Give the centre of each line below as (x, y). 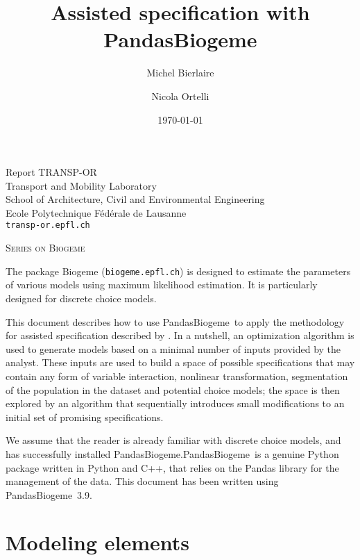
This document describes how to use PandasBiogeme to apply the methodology (175, 321)
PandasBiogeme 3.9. (49, 494)
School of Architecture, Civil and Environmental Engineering (135, 199)
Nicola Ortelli (180, 96)
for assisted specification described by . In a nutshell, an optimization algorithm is (180, 335)
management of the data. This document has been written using (142, 481)
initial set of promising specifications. (85, 417)
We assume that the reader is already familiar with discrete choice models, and (173, 440)
